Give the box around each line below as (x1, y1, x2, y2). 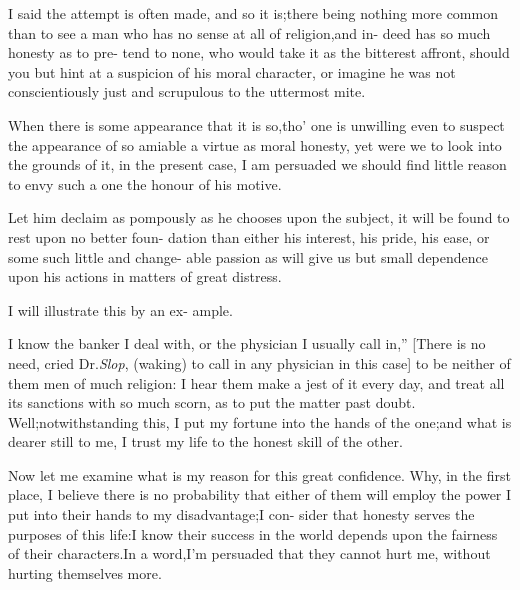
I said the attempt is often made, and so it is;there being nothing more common (8, 3, 498, 23)
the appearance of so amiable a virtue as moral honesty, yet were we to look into (8, 134, 502, 155)
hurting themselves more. (8, 562, 162, 583)
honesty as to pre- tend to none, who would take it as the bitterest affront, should (8, 42, 510, 63)
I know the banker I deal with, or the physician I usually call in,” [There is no (8, 333, 486, 354)
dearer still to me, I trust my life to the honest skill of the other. (8, 431, 403, 452)
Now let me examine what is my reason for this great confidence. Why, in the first (8, 464, 511, 485)
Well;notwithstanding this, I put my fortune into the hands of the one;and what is (8, 411, 512, 432)
